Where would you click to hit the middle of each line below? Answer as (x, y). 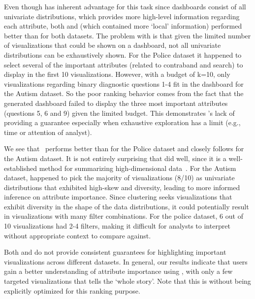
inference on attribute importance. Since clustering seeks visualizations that (118, 197)
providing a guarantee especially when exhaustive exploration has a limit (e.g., (122, 122)
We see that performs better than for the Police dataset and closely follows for (124, 149)
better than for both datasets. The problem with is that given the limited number (127, 35)
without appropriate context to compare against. (78, 235)
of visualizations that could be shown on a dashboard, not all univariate (112, 45)
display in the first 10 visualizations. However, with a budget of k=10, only (117, 74)
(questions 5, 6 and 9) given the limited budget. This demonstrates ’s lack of (119, 113)
